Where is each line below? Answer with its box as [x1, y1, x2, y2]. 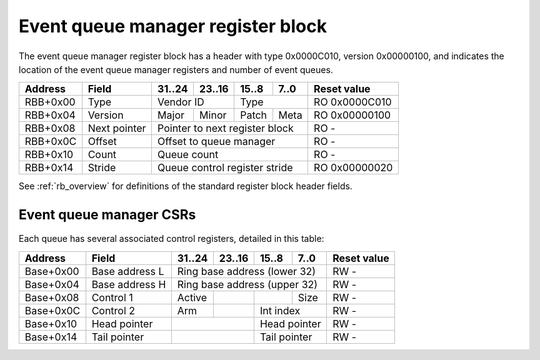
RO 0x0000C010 [313, 95, 392, 109]
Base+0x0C [24, 303, 81, 317]
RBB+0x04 [24, 108, 76, 122]
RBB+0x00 [24, 95, 76, 109]
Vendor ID [157, 95, 205, 109]
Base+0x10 [24, 316, 77, 330]
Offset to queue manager [157, 135, 276, 149]
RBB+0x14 [24, 161, 74, 175]
